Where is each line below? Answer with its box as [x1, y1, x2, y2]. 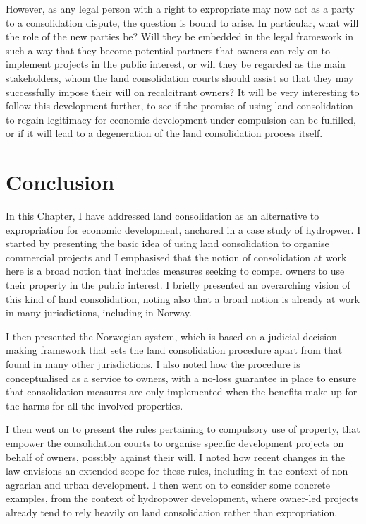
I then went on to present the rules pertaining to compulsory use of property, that [6, 422, 360, 436]
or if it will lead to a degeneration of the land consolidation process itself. [6, 126, 323, 141]
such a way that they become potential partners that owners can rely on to [6, 42, 331, 57]
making [6, 343, 37, 357]
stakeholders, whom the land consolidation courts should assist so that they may [6, 70, 354, 85]
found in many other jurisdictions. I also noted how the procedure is [6, 357, 300, 371]
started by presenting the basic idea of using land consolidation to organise [6, 236, 329, 251]
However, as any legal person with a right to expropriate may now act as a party [6, 1, 355, 16]
